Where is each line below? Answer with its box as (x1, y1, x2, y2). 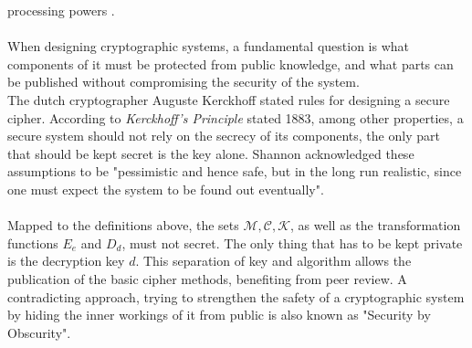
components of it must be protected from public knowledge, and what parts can (7, 54, 454, 73)
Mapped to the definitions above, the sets (7, 216, 239, 235)
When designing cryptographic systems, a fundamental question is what (7, 37, 410, 56)
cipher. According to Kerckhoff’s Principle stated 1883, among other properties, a (7, 108, 464, 127)
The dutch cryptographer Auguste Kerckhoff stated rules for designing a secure (7, 90, 450, 109)
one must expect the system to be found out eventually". (7, 179, 324, 198)
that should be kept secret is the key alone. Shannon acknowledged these (7, 143, 414, 163)
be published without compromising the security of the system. (7, 72, 360, 91)
